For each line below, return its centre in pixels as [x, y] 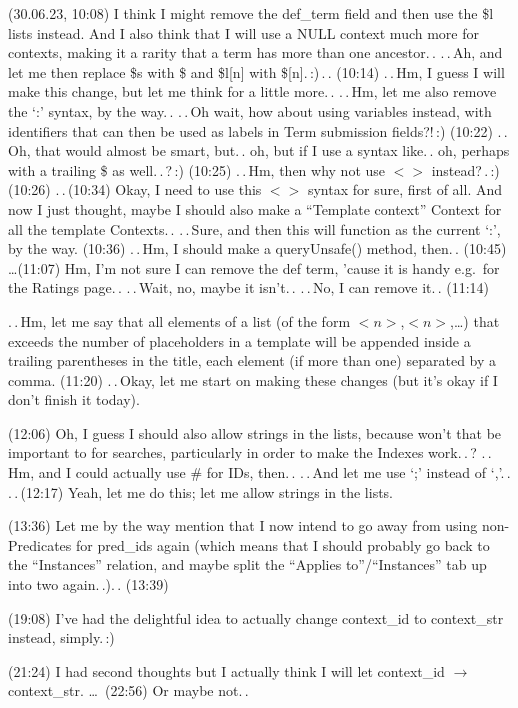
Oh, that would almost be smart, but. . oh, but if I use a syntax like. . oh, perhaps [259, 150]
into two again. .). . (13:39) [88, 584]
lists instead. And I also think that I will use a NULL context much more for [243, 32]
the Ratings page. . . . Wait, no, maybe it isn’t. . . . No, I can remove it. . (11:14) [249, 287]
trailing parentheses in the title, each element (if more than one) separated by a [252, 360]
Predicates [40, 544]
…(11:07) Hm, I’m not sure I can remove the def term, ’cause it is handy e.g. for [254, 267]
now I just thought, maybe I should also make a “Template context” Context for [255, 208]
